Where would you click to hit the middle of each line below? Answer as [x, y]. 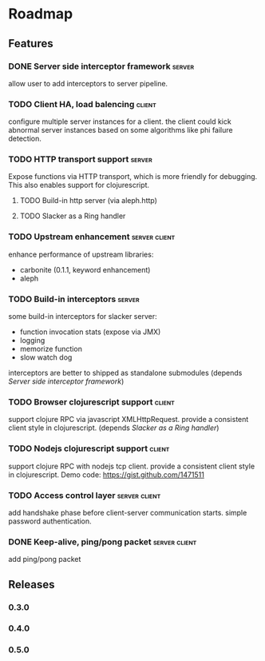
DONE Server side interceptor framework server [101, 66]
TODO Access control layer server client [85, 495]
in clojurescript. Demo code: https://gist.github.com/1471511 [107, 474]
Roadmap [41, 14]
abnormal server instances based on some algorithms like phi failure [121, 130]
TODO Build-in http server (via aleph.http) [89, 201]
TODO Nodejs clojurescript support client [89, 448]
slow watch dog [46, 357]
